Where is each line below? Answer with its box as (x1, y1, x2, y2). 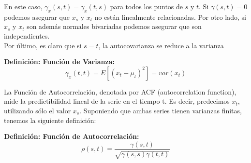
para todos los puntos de (110, 1, 183, 11)
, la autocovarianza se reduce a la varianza (98, 40, 224, 50)
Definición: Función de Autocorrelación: (4, 131, 139, 141)
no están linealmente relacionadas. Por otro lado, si (94, 12, 246, 22)
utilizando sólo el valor (4, 105, 71, 115)
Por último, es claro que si (4, 40, 82, 50)
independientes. (4, 30, 50, 41)
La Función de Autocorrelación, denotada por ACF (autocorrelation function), (4, 86, 236, 96)
